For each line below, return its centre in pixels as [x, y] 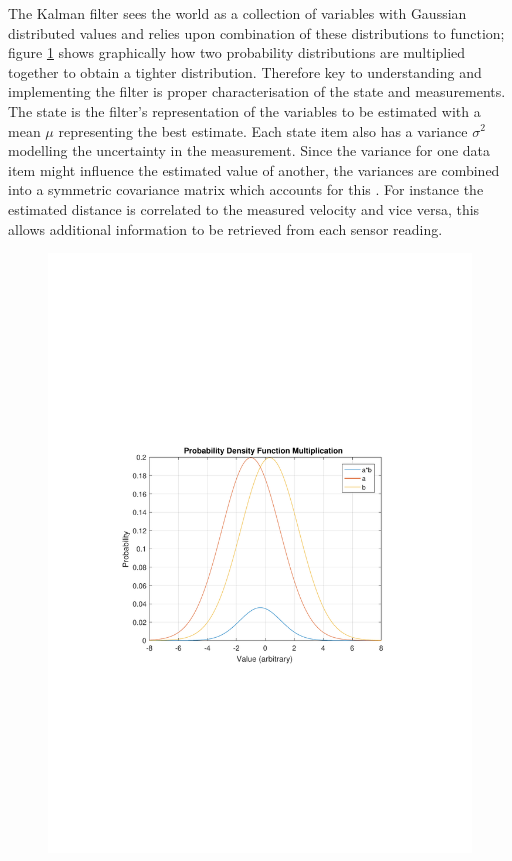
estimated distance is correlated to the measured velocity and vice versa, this [244, 208]
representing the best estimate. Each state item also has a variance [263, 130]
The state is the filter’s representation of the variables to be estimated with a [244, 110]
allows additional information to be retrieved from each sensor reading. [225, 228]
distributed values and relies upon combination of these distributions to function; [256, 32]
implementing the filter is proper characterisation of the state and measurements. [257, 91]
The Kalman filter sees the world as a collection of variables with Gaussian [237, 13]
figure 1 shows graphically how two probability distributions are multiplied [237, 52]
